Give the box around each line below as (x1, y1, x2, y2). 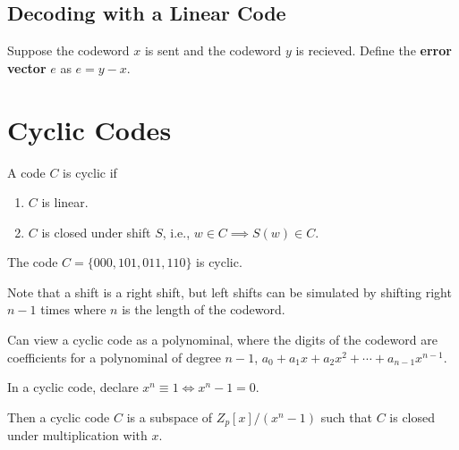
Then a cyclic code (7, 407, 110, 426)
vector (7, 58, 47, 77)
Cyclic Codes (7, 111, 172, 147)
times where (40, 300, 106, 319)
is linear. (41, 193, 89, 212)
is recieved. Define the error (295, 41, 452, 60)
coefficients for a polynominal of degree (7, 347, 221, 366)
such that (320, 407, 372, 426)
